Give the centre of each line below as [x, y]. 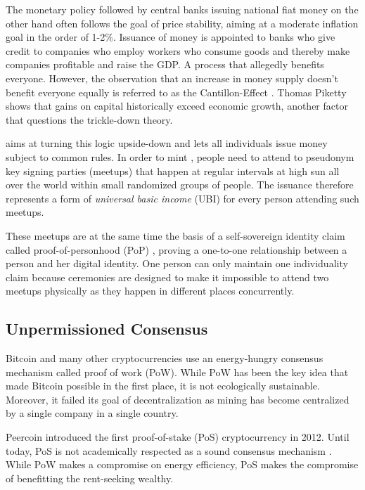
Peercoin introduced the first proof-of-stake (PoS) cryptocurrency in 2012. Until [178, 437]
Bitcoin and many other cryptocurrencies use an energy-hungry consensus [165, 358]
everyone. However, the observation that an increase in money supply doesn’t [172, 78]
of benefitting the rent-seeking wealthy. [90, 478]
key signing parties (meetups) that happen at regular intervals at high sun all [173, 170]
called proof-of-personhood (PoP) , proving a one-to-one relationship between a [177, 249]
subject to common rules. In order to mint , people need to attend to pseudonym [180, 156]
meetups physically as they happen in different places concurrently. [150, 291]
